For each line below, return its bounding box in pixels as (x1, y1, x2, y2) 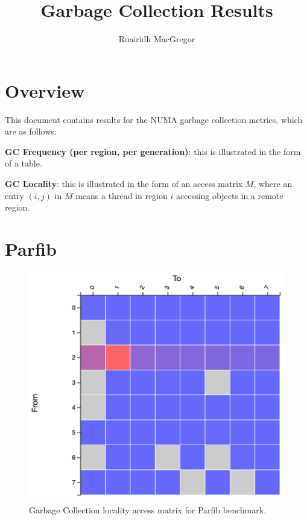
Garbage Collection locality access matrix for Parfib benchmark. (29, 504, 267, 516)
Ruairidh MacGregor (118, 33, 195, 45)
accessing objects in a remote (176, 189, 283, 201)
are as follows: (5, 125, 57, 138)
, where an (253, 177, 293, 190)
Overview (5, 78, 85, 103)
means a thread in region (75, 189, 168, 201)
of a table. (5, 157, 42, 170)
